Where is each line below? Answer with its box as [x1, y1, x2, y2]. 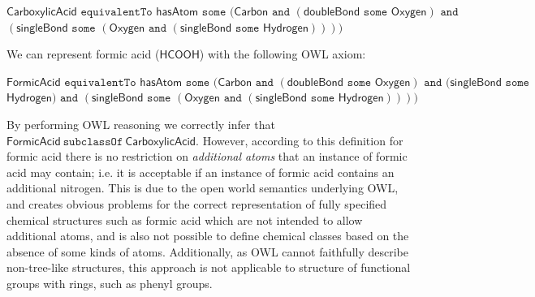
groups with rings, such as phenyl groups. [6, 274, 213, 291]
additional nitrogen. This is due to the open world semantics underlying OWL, [6, 179, 399, 196]
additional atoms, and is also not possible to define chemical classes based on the [6, 227, 409, 244]
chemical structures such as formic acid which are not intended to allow [6, 211, 363, 228]
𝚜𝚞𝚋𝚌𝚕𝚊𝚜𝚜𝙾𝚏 [63, 136, 123, 148]
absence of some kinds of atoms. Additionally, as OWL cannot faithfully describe [6, 243, 408, 260]
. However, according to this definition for [196, 131, 403, 148]
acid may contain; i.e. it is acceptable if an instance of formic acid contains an [6, 163, 395, 180]
